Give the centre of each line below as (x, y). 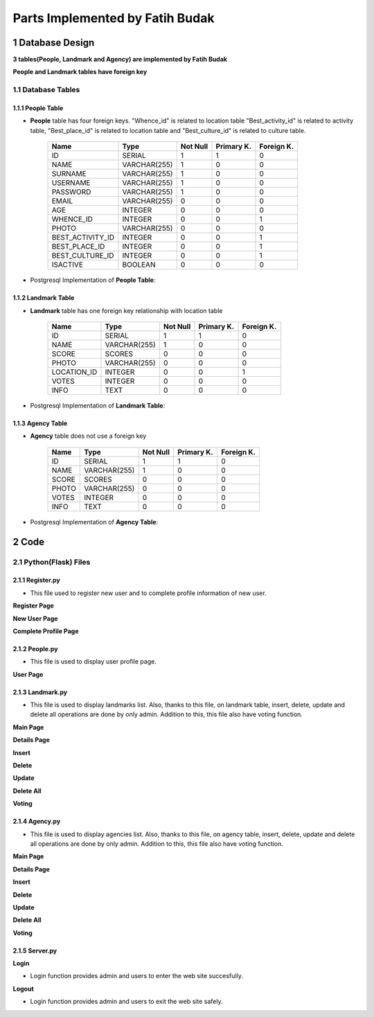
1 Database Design (54, 43)
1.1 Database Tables (46, 90)
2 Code (29, 541)
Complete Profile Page (46, 631)
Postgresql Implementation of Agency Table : (94, 522)
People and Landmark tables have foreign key (80, 72)
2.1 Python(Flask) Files (52, 562)
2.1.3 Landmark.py (40, 692)
